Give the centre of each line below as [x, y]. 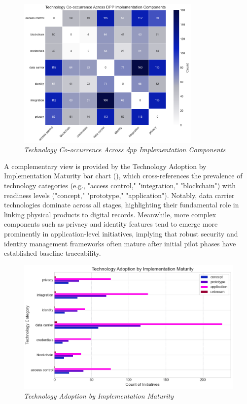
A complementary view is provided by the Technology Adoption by [105, 166]
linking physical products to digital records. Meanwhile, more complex [110, 214]
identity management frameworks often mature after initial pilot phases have [120, 243]
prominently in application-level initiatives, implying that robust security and [121, 234]
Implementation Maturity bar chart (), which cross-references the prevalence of [123, 176]
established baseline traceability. [53, 253]
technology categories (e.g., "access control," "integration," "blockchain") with [120, 185]
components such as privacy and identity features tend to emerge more [111, 224]
